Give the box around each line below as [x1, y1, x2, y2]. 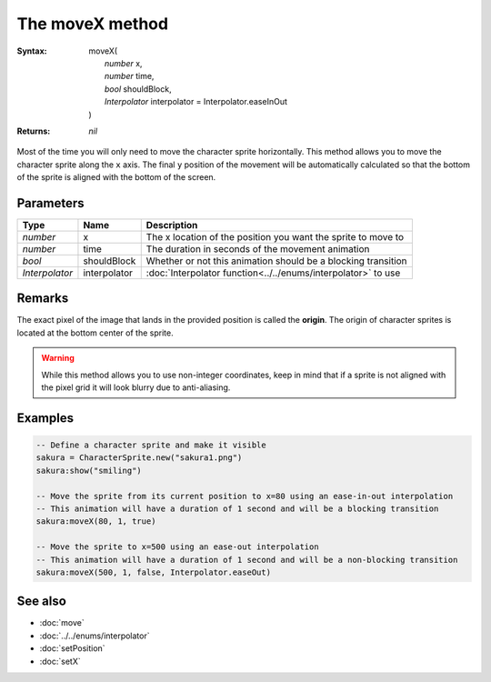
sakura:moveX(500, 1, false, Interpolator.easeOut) [35, 567, 272, 577]
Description [145, 218, 198, 231]
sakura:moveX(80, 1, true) [35, 517, 156, 527]
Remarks [16, 291, 69, 306]
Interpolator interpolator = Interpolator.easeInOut [105, 96, 288, 107]
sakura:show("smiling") [35, 465, 143, 476]
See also [16, 594, 67, 609]
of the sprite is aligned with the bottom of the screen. [16, 172, 216, 183]
